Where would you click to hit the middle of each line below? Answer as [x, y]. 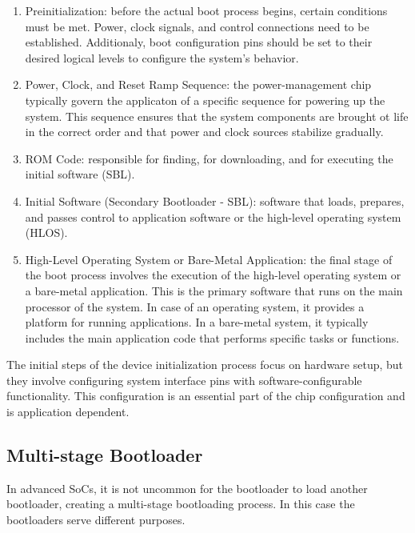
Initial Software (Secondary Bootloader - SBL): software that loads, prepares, [215, 200]
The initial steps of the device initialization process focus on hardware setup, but [205, 365]
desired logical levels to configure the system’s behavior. [162, 57]
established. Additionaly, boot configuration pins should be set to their [199, 42]
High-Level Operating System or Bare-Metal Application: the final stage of [209, 259]
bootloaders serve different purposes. [96, 520]
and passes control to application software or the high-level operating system [213, 216]
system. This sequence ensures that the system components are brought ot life [217, 116]
